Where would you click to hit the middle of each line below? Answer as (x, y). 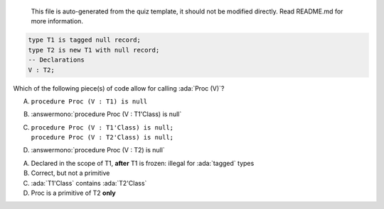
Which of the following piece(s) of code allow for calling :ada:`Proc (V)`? (119, 88)
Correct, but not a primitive (70, 173)
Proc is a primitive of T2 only (74, 193)
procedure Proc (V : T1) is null (89, 101)
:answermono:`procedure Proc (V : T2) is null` (98, 150)
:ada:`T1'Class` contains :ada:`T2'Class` (89, 183)
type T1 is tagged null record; (85, 40)
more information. (57, 21)
